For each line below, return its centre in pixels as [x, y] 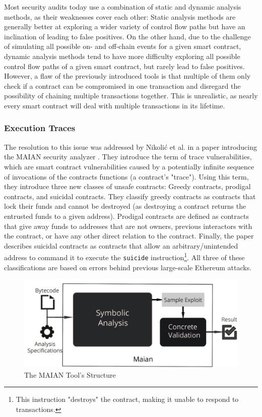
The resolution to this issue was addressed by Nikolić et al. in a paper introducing [130, 146]
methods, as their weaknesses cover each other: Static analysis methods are [120, 16]
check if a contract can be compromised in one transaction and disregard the [122, 85]
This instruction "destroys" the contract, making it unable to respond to [127, 399]
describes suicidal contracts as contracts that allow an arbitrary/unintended [121, 245]
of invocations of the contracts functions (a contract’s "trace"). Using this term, [126, 176]
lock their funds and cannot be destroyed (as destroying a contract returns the [125, 206]
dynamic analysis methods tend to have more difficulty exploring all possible [122, 56]
